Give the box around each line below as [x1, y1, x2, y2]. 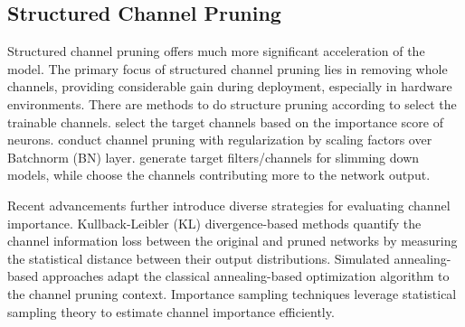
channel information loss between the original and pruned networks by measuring [7, 231, 458, 250]
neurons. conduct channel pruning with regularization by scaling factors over [7, 130, 432, 149]
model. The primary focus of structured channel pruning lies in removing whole [7, 59, 448, 78]
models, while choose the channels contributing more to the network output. [7, 165, 431, 184]
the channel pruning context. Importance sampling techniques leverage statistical [7, 284, 457, 303]
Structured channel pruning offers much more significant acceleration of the [7, 42, 425, 61]
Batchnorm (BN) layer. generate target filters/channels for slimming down [7, 147, 420, 166]
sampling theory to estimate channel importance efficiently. [7, 302, 335, 321]
